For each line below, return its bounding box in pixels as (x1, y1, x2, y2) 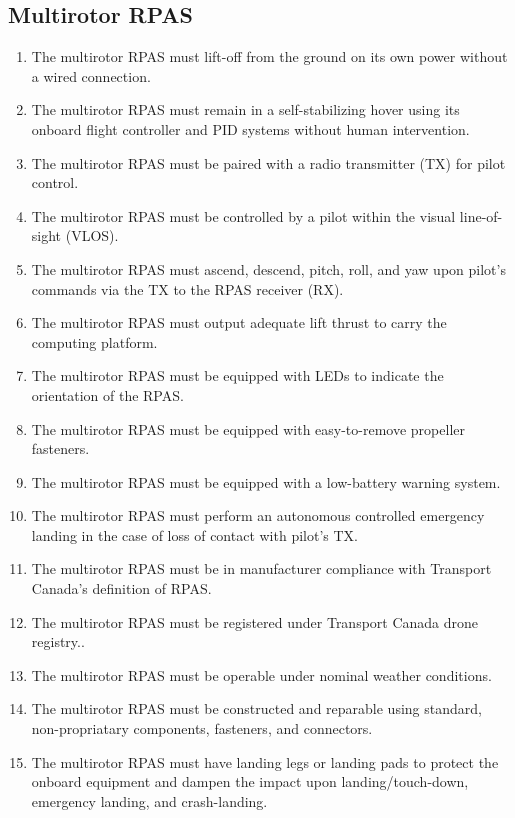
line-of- (459, 205, 503, 226)
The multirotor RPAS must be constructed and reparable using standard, (31, 698, 482, 719)
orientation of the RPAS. (31, 384, 184, 405)
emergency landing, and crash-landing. (31, 790, 268, 811)
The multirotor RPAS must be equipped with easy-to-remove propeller (31, 418, 465, 439)
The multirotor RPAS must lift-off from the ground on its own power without (31, 46, 508, 67)
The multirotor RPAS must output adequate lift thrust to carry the (31, 312, 447, 333)
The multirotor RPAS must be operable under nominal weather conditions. (31, 664, 492, 685)
